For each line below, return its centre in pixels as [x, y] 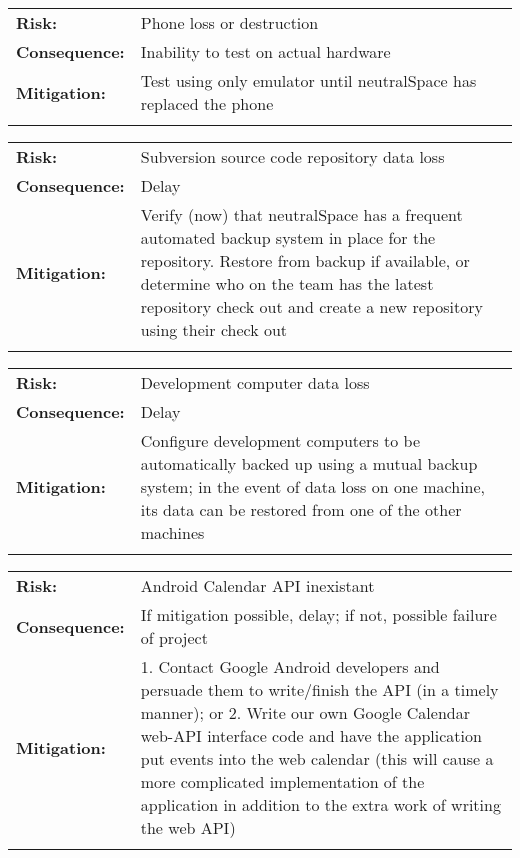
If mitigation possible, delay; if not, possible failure [318, 614]
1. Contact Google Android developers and [290, 666]
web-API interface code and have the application [311, 735]
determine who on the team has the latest [287, 283]
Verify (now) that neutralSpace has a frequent [301, 214]
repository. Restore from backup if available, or [305, 260]
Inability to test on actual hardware [265, 51]
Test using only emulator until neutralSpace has [308, 80]
